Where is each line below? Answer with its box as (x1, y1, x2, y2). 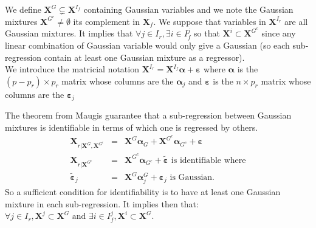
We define (5, 3, 41, 15)
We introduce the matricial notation (5, 63, 139, 75)
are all (284, 15, 308, 27)
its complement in (73, 15, 140, 27)
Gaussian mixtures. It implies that (5, 27, 133, 40)
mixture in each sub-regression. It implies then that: (5, 197, 199, 210)
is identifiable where (171, 156, 246, 165)
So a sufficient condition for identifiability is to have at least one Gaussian (5, 185, 281, 198)
